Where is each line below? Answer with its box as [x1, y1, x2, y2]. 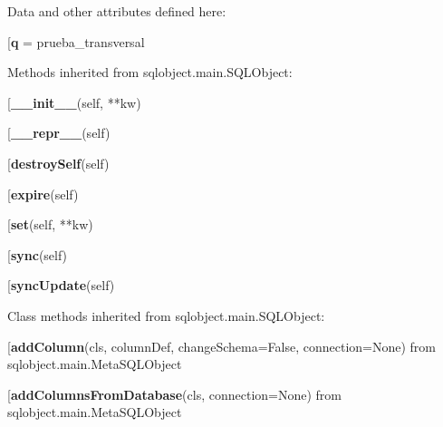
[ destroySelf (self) [7, 153, 110, 172]
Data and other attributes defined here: [7, 2, 226, 20]
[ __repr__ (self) [7, 123, 111, 142]
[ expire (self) [7, 184, 79, 203]
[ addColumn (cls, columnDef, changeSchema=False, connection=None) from [7, 336, 436, 355]
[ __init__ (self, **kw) [7, 92, 141, 112]
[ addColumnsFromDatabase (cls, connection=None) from [7, 384, 342, 403]
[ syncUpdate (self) [7, 276, 115, 295]
